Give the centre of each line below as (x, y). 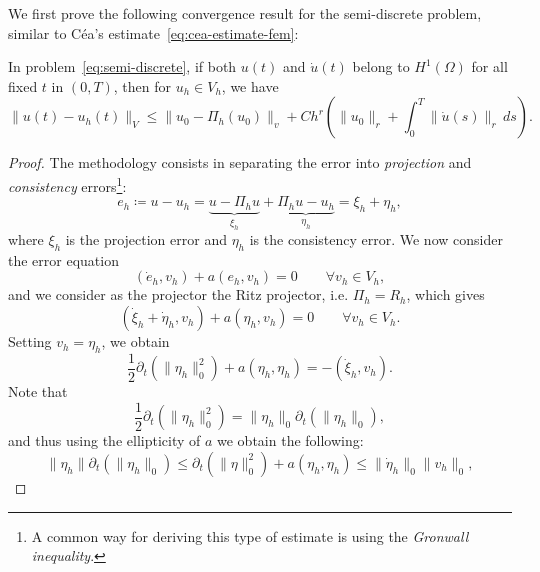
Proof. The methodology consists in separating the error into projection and (240, 162)
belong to (381, 66)
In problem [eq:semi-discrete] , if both (122, 66)
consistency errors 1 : (67, 184)
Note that (38, 391)
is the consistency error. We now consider (376, 239)
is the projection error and (146, 239)
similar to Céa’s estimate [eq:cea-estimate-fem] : (153, 32)
